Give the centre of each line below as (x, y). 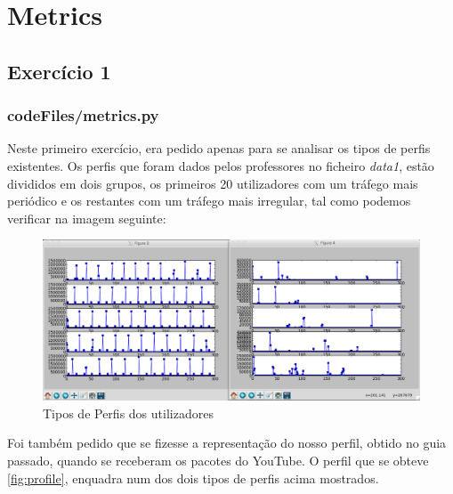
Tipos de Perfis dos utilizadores (128, 413)
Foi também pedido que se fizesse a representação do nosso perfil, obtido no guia (227, 443)
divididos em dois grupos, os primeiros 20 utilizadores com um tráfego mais (213, 183)
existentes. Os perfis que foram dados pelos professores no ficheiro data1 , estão (221, 165)
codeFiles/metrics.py (83, 115)
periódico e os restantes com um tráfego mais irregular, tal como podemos (209, 201)
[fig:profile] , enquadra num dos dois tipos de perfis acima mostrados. (193, 478)
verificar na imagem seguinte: (87, 218)
